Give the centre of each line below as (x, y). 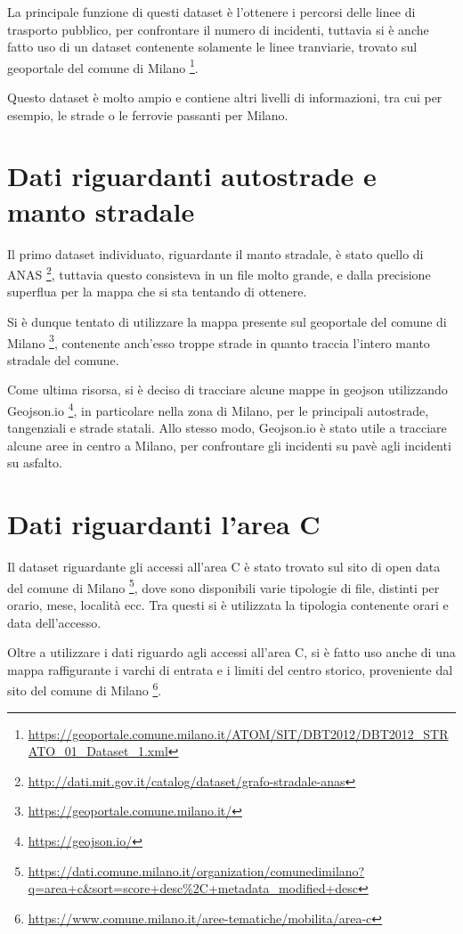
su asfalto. (35, 463)
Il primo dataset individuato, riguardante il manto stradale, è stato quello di (215, 253)
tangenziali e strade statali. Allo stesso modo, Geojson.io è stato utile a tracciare (227, 428)
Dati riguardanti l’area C (164, 524)
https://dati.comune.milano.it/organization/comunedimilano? (196, 870)
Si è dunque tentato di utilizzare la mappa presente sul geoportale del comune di (227, 321)
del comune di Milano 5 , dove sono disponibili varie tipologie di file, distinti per (223, 586)
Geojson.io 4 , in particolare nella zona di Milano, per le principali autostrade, (218, 409)
